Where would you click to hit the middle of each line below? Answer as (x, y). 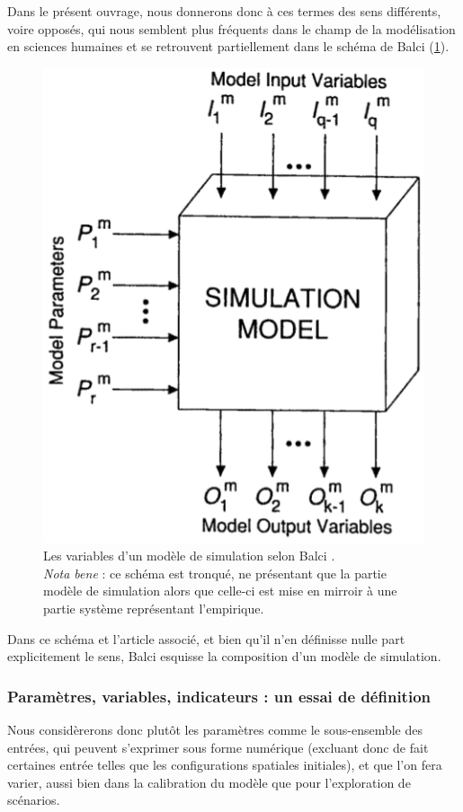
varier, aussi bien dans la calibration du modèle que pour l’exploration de (209, 782)
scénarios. (34, 800)
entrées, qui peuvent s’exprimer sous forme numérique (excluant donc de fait (218, 747)
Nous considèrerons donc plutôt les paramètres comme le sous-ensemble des (215, 729)
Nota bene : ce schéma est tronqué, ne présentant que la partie (215, 573)
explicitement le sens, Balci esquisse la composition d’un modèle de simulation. (224, 656)
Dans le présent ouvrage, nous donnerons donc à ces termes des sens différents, (224, 11)
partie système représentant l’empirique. (154, 608)
